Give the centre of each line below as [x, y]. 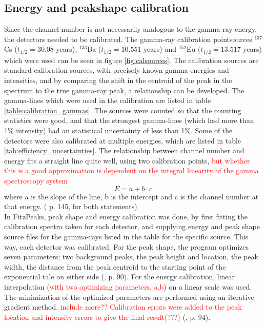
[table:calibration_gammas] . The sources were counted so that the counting [123, 110]
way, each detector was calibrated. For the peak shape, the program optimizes [126, 246]
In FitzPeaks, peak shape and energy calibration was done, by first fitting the [126, 216]
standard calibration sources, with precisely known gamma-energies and [117, 70]
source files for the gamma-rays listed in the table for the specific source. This [126, 236]
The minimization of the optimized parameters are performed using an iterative [129, 297]
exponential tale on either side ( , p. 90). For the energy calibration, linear [120, 277]
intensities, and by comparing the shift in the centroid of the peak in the [118, 80]
